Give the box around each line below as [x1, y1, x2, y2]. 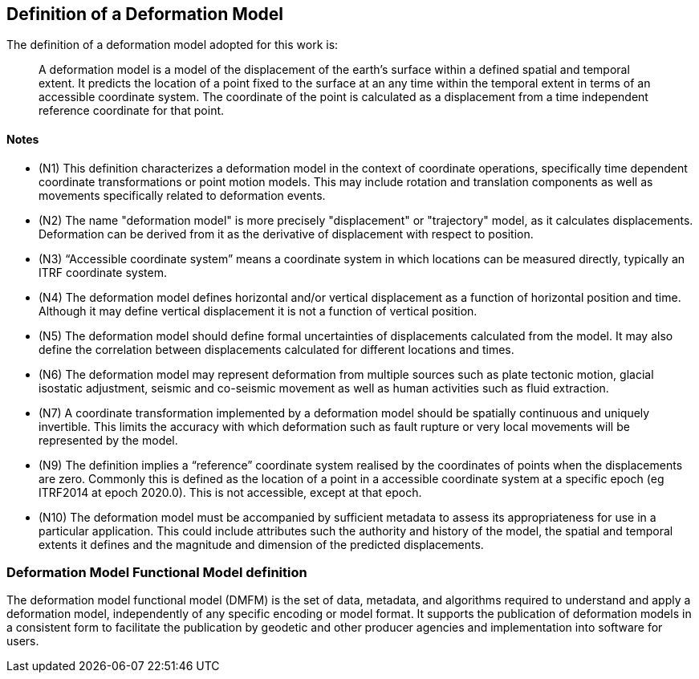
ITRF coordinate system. [39, 265, 168, 279]
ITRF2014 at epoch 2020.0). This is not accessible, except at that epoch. [39, 485, 422, 499]
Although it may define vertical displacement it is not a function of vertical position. [39, 303, 478, 318]
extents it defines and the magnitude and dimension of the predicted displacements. [39, 537, 484, 551]
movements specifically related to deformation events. [39, 188, 326, 202]
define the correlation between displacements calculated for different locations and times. [39, 342, 514, 356]
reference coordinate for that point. [39, 104, 225, 118]
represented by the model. [39, 433, 178, 447]
